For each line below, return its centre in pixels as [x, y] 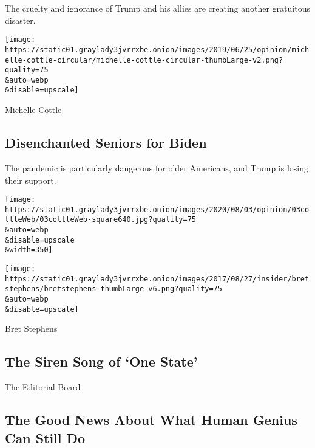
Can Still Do [45, 437]
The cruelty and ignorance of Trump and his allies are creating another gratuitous [157, 8]
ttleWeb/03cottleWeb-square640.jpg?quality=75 [100, 220]
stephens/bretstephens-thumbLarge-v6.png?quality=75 [113, 289]
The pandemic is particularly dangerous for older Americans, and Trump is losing [157, 167]
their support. [31, 180]
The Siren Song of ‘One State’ [101, 361]
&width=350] [29, 250]
